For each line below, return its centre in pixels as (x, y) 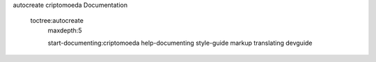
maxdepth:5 (65, 30)
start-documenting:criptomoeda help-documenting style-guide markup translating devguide (180, 43)
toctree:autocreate (57, 21)
